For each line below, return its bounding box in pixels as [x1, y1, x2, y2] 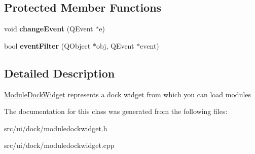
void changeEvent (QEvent [4, 23, 93, 34]
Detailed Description [4, 65, 115, 81]
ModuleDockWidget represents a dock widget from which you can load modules [4, 89, 251, 99]
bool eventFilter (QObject [4, 40, 91, 51]
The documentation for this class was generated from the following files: [4, 106, 228, 117]
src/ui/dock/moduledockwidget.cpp [4, 140, 115, 150]
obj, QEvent [96, 40, 134, 51]
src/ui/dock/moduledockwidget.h [4, 123, 107, 133]
